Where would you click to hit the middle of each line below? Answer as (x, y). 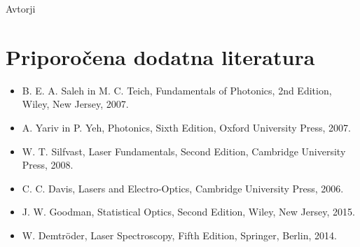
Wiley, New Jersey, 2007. (75, 104)
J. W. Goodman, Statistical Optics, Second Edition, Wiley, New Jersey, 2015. (188, 212)
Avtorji (21, 8)
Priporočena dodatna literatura (160, 56)
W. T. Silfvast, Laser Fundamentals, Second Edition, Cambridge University (184, 151)
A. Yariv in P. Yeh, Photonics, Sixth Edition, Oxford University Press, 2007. (186, 127)
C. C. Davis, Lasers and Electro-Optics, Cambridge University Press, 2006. (183, 188)
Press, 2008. (48, 165)
